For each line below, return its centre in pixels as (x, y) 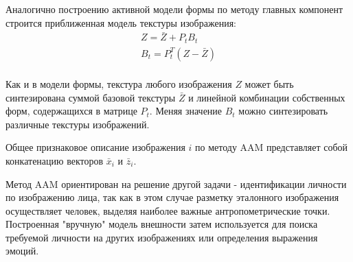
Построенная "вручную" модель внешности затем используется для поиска (162, 224)
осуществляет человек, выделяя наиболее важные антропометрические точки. (168, 210)
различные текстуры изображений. (78, 124)
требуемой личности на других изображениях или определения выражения (162, 237)
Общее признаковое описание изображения (95, 147)
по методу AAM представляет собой (272, 147)
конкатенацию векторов (55, 160)
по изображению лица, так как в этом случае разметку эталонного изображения (172, 197)
